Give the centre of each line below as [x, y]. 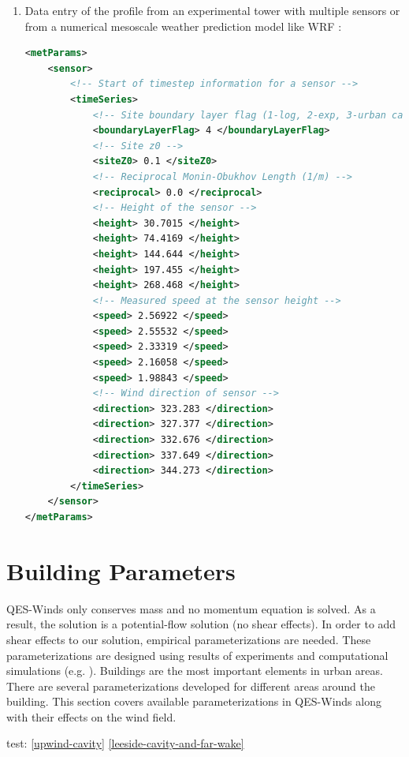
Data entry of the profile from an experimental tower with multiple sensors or [212, 10]
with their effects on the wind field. [91, 716]
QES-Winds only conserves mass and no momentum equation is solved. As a [191, 608]
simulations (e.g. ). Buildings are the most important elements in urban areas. [195, 671]
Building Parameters [121, 570]
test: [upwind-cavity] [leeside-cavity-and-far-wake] [125, 743]
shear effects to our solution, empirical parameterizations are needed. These [189, 639]
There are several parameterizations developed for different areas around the [191, 686]
